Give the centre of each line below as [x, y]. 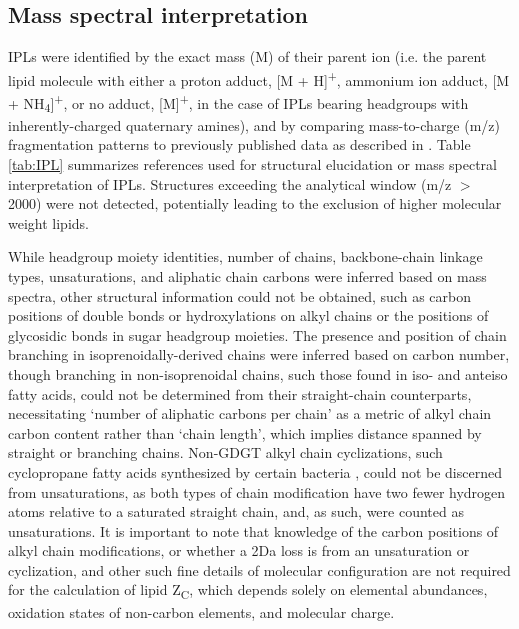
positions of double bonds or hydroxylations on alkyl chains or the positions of [248, 315]
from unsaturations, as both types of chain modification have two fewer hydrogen [257, 491]
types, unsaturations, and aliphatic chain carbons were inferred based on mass [247, 275]
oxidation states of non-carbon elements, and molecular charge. [201, 611]
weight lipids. [48, 222]
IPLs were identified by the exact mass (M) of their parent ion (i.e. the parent [247, 56]
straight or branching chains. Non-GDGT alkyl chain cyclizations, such [225, 452]
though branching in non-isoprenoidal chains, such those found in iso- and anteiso [258, 373]
